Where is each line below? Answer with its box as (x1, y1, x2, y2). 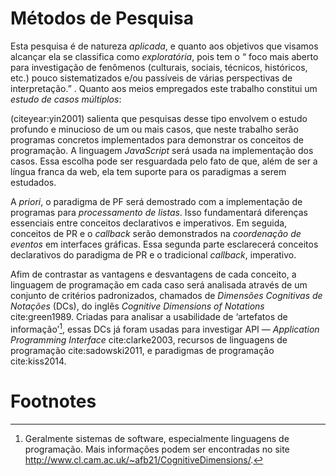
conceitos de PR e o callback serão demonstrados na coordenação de (10, 227, 302, 239)
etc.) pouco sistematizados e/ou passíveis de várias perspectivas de (10, 72, 293, 84)
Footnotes (10, 390, 97, 412)
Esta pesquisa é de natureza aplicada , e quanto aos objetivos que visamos (10, 40, 319, 52)
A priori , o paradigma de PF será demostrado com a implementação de (10, 195, 303, 207)
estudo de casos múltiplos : (10, 93, 122, 105)
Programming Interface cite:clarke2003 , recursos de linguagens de (10, 333, 288, 346)
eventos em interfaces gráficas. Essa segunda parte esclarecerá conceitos (10, 238, 319, 250)
